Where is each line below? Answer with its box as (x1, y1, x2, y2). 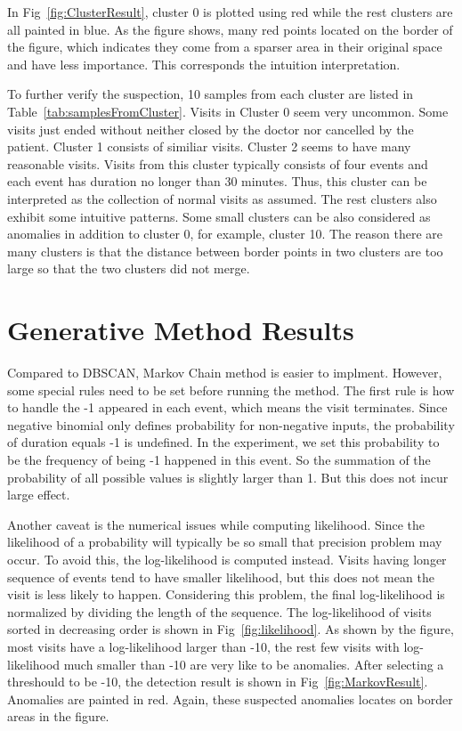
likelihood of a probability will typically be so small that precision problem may (7, 532, 442, 551)
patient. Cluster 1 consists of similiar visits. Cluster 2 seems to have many (7, 137, 411, 156)
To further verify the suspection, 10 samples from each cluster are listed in (7, 85, 414, 103)
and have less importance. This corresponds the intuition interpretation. (7, 54, 401, 73)
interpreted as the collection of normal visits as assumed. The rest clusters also (7, 189, 437, 207)
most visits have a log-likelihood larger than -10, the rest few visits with (7, 637, 400, 655)
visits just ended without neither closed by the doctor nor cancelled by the (7, 119, 414, 138)
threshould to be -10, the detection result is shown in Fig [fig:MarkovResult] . (7, 672, 428, 691)
